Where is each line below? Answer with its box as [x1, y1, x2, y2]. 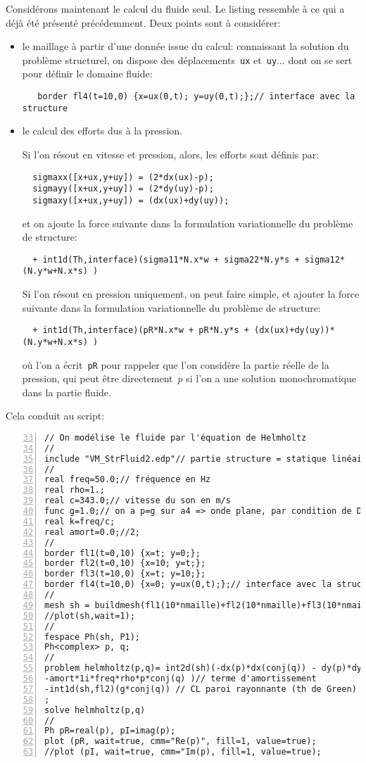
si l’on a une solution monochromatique [186, 371, 356, 386]
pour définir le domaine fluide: [22, 66, 153, 81]
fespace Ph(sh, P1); [44, 631, 141, 642]
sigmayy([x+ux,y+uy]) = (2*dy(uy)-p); [32, 184, 214, 194]
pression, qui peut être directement [22, 371, 173, 386]
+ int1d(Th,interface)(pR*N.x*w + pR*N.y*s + [32, 325, 249, 336]
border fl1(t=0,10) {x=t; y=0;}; [44, 548, 201, 558]
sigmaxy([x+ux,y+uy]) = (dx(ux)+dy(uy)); [32, 195, 229, 206]
